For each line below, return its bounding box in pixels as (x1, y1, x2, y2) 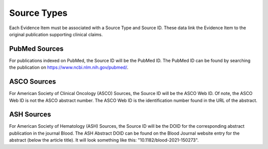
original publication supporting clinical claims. (9, 31, 103, 37)
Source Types (9, 7, 68, 18)
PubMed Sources (9, 45, 64, 53)
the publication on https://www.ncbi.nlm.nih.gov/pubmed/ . (9, 64, 129, 70)
